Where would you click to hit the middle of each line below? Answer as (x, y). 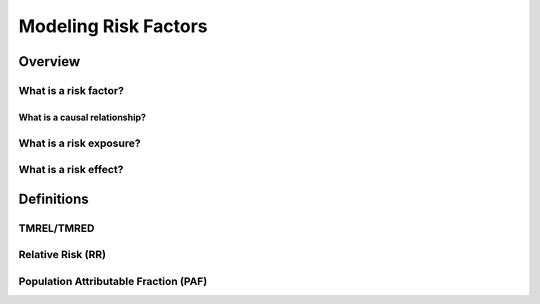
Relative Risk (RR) (62, 255)
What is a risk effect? (71, 170)
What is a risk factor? (71, 90)
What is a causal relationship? (82, 117)
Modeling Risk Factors (113, 26)
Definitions (53, 198)
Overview (49, 61)
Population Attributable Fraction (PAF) (113, 281)
